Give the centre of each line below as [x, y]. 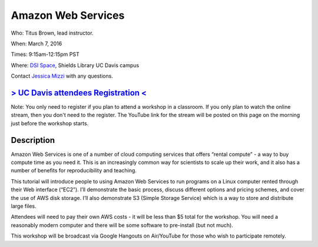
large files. [24, 206]
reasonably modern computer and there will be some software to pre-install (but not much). [122, 225]
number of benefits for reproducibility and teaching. [74, 171]
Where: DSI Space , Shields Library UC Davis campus [75, 65]
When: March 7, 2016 [37, 44]
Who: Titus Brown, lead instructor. [52, 33]
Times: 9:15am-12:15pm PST [45, 54]
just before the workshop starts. [50, 123]
